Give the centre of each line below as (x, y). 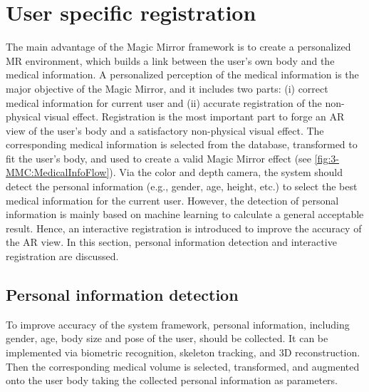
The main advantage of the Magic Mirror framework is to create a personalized (178, 47)
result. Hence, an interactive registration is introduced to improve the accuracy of (184, 228)
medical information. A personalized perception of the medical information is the (182, 74)
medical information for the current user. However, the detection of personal (172, 200)
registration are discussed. (62, 256)
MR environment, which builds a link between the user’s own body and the (170, 60)
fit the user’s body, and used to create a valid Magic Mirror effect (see (159, 158)
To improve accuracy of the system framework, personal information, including (178, 324)
